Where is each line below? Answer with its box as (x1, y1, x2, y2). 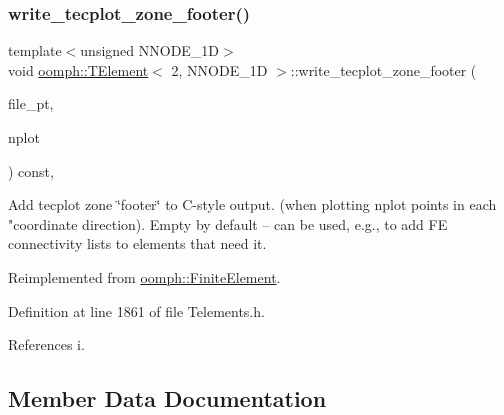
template (8, 40, 62, 61)
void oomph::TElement (8, 59, 149, 80)
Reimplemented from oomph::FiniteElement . (8, 266, 281, 287)
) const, (8, 160, 54, 181)
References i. (8, 334, 85, 355)
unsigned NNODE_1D (80, 40, 220, 61)
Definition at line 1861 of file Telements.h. (8, 300, 265, 321)
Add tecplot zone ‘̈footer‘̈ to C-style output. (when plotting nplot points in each (8, 194, 497, 215)
